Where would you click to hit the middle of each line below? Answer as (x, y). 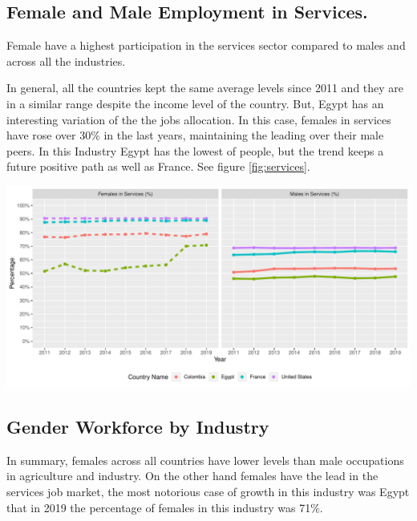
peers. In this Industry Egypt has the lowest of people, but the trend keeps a (195, 150)
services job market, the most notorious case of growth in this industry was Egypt (208, 491)
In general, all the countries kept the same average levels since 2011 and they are (205, 88)
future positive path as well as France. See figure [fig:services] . (158, 166)
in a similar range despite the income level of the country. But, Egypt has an (195, 103)
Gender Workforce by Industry (138, 426)
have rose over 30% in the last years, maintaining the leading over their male (195, 135)
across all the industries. (66, 61)
